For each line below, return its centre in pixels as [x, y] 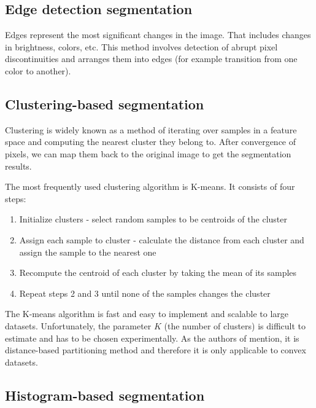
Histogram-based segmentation [105, 395]
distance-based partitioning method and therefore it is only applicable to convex [156, 350]
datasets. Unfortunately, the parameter [78, 325]
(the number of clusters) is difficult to [235, 325]
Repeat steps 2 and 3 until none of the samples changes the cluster [145, 293]
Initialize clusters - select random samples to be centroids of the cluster [153, 219]
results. [18, 166]
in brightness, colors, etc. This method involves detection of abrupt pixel [141, 46]
